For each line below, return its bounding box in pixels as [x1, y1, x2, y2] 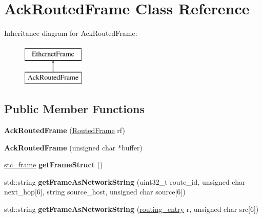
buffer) [121, 142, 143, 152]
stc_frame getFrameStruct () [4, 159, 103, 170]
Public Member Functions [4, 101, 145, 117]
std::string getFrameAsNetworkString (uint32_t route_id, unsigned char [4, 176, 246, 187]
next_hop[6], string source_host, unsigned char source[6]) [4, 186, 186, 197]
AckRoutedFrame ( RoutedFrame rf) [4, 125, 125, 136]
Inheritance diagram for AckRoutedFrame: [4, 28, 137, 38]
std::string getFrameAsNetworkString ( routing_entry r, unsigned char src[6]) [4, 204, 259, 214]
